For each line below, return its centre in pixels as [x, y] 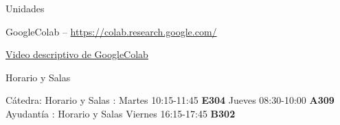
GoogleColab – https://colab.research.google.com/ [111, 31]
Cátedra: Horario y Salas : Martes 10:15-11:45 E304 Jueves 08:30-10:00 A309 [170, 100]
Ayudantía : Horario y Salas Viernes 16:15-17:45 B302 [121, 113]
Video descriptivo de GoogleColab [77, 54]
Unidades [25, 8]
